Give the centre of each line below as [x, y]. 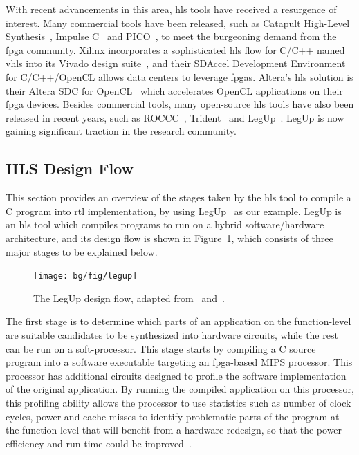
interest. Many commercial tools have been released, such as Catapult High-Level [178, 22]
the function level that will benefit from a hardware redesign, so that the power [174, 430]
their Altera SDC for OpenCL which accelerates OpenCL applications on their [174, 90]
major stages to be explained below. [82, 251]
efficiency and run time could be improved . [99, 443]
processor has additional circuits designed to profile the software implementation [176, 375]
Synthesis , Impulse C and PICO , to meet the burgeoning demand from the [171, 36]
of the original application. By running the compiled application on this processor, [180, 389]
